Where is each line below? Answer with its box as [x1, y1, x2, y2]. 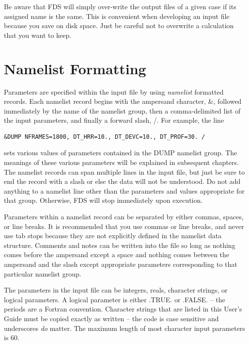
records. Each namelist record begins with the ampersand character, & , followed [4, 96, 242, 106]
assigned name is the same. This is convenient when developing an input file [4, 11, 230, 21]
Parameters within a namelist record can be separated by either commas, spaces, [4, 212, 244, 222]
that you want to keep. [4, 30, 72, 40]
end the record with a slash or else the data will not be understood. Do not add [4, 176, 241, 186]
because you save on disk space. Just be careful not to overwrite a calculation [4, 20, 234, 31]
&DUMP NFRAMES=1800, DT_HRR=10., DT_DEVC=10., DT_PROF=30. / [4, 133, 205, 140]
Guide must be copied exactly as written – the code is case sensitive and [4, 313, 219, 323]
